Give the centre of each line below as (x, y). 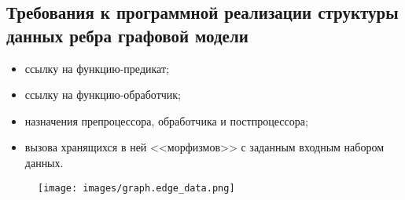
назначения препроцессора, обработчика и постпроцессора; (166, 120)
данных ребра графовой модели (127, 35)
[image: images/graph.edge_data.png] (136, 188)
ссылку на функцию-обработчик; (103, 95)
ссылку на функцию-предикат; (97, 68)
